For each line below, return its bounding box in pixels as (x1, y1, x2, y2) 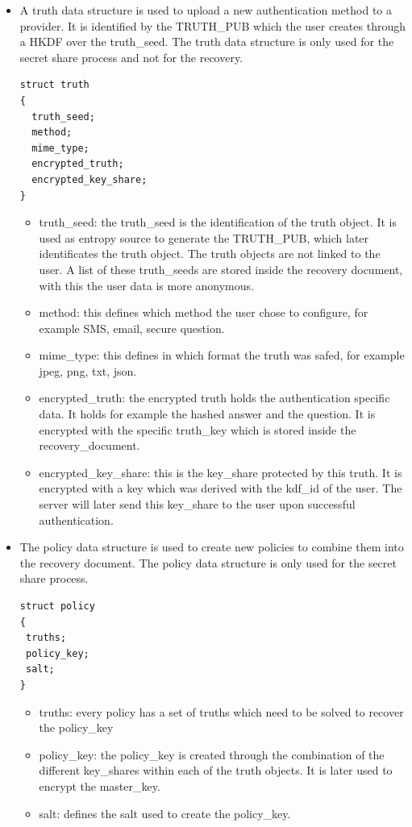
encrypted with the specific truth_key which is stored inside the (39, 421, 356, 438)
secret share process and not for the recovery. (19, 48, 243, 65)
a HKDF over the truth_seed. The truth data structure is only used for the (19, 33, 394, 50)
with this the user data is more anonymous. (39, 276, 254, 293)
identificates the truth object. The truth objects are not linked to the (39, 245, 381, 262)
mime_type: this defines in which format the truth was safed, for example (39, 347, 405, 364)
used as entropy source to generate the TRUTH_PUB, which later (39, 229, 369, 246)
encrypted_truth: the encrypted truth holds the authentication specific (39, 389, 390, 406)
